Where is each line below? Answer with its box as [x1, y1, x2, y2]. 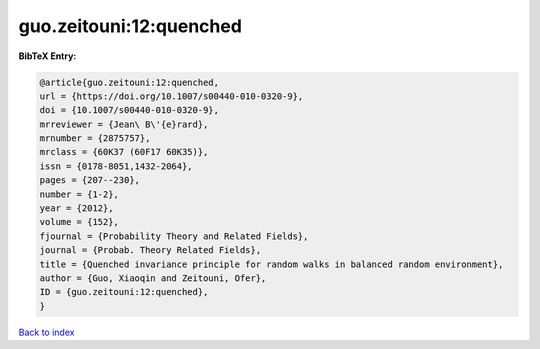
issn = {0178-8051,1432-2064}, [39, 160, 194, 172]
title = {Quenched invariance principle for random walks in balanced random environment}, [39, 258, 504, 270]
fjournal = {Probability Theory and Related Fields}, [39, 230, 309, 242]
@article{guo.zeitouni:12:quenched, [39, 76, 220, 88]
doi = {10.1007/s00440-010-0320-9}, [39, 105, 220, 116]
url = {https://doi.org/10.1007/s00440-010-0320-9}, [39, 90, 304, 102]
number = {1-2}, [39, 188, 120, 200]
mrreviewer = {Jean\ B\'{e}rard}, [39, 118, 209, 130]
